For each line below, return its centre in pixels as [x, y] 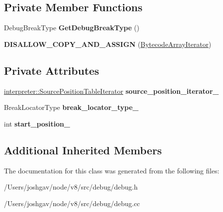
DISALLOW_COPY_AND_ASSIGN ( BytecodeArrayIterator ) [108, 44]
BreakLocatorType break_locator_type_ [71, 107]
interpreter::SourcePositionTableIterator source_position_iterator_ [111, 91]
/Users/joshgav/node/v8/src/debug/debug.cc [72, 203]
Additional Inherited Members [83, 150]
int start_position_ [37, 123]
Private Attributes [52, 70]
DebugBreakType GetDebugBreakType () [72, 28]
